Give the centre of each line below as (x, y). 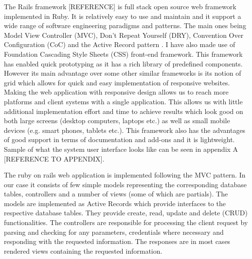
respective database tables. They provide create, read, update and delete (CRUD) (126, 213)
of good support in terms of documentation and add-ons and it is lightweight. (119, 139)
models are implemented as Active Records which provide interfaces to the (115, 203)
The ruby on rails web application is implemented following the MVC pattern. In (125, 175)
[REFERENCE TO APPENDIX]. (54, 158)
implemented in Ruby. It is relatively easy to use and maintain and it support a (123, 16)
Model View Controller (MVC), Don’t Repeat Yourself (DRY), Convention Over (124, 35)
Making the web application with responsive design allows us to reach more (116, 92)
